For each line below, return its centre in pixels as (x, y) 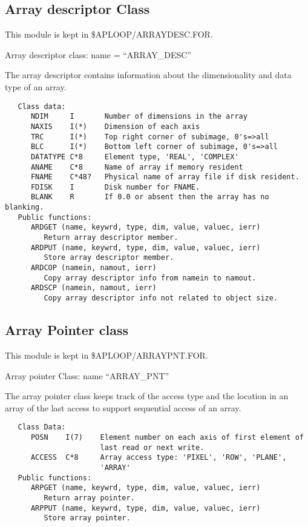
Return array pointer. (89, 498)
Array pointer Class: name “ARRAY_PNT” (87, 375)
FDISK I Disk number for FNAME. (115, 187)
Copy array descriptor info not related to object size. (161, 298)
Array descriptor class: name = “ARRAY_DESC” (98, 54)
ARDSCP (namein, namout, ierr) (93, 288)
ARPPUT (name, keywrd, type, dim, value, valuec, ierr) (146, 508)
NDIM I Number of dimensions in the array (139, 117)
